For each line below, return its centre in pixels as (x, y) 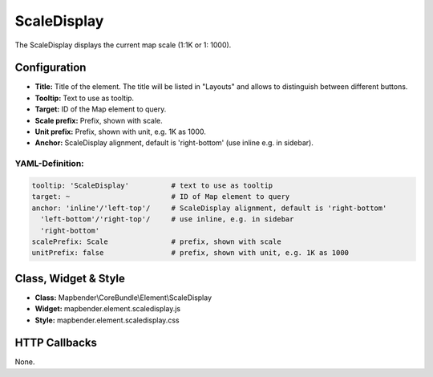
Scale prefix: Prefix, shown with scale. (99, 120)
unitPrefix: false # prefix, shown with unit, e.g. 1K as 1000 (190, 253)
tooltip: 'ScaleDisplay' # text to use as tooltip (152, 185)
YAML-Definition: (49, 164)
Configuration (51, 68)
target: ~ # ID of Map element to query (161, 197)
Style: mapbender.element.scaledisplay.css (107, 320)
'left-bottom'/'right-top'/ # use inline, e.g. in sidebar (167, 219)
